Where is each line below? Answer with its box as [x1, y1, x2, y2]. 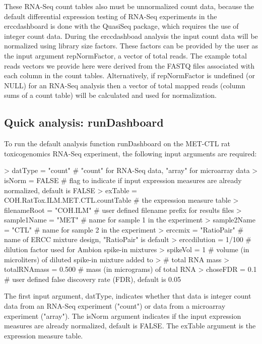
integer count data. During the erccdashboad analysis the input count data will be [4, 30, 258, 41]
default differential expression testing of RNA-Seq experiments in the [4, 11, 217, 21]
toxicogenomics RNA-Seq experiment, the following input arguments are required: [4, 148, 257, 158]
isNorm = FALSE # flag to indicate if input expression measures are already [4, 175, 242, 185]
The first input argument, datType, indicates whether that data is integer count [4, 291, 251, 301]
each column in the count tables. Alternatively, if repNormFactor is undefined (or [4, 70, 255, 81]
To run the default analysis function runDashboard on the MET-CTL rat [4, 138, 231, 149]
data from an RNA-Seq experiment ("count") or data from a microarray [4, 301, 226, 311]
